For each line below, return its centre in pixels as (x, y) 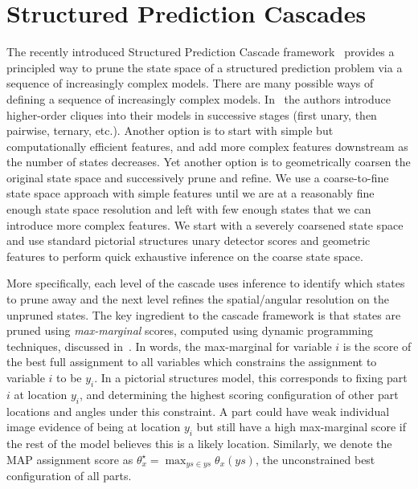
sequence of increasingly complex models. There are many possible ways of (190, 83)
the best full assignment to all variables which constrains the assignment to (192, 362)
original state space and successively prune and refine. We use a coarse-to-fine (198, 177)
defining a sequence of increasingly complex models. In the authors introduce (199, 98)
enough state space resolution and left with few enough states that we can (189, 209)
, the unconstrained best (315, 459)
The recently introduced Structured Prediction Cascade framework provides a (201, 52)
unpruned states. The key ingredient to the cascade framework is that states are (204, 314)
